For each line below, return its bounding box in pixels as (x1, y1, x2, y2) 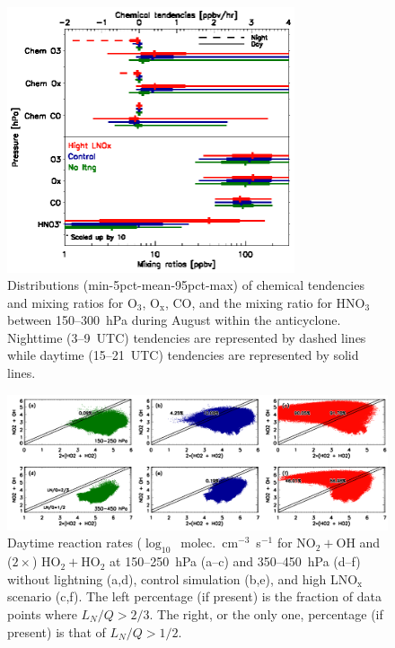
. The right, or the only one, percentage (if (149, 604, 383, 623)
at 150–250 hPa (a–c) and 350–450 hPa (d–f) (110, 552, 361, 571)
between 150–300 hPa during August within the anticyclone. (7, 311, 341, 329)
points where (7, 604, 77, 623)
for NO (276, 533, 316, 552)
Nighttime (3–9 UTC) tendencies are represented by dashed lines (7, 328, 366, 346)
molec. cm (180, 533, 239, 552)
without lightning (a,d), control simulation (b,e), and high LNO (7, 569, 358, 588)
